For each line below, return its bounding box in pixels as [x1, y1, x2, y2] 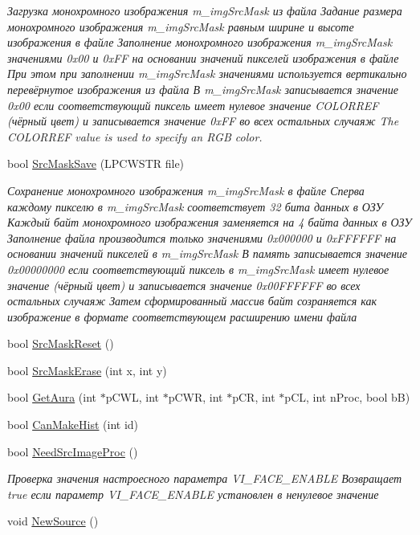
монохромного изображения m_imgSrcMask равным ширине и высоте [7, 18, 354, 35]
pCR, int [232, 389, 275, 406]
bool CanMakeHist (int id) [7, 416, 139, 433]
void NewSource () [7, 513, 99, 529]
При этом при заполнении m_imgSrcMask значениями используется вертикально [7, 65, 407, 82]
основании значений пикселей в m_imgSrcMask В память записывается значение [7, 245, 408, 262]
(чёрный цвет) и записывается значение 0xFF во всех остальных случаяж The [7, 112, 399, 129]
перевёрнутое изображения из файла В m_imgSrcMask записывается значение [7, 80, 398, 97]
